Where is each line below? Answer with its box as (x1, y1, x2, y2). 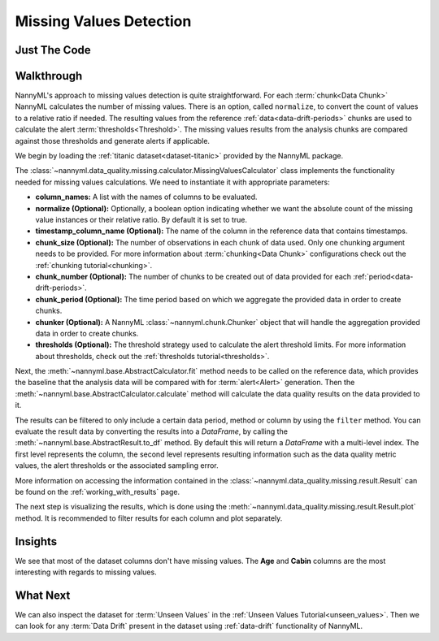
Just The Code (15, 43, 91, 57)
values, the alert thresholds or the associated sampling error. (15, 461, 219, 470)
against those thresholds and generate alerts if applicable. (15, 136, 211, 145)
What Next (15, 588, 71, 602)
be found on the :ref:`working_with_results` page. (15, 487, 180, 496)
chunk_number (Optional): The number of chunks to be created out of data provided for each (35, 271, 352, 281)
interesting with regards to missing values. (15, 567, 158, 577)
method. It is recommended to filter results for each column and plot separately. (15, 513, 283, 523)
